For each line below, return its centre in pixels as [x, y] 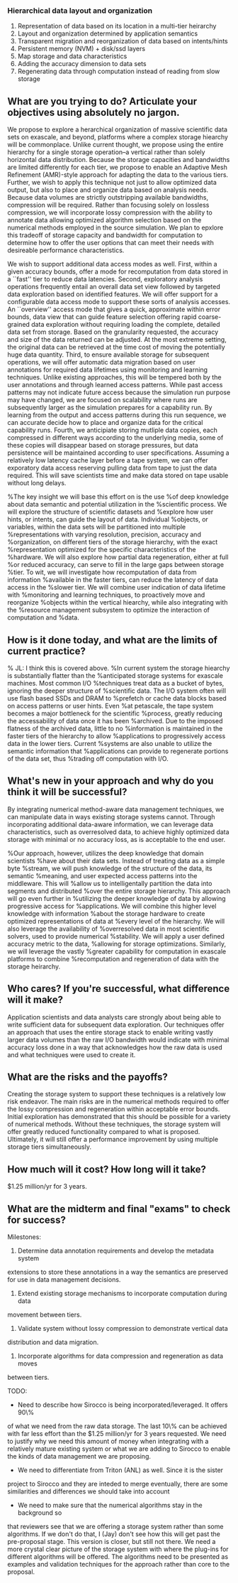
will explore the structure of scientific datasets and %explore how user [110, 512]
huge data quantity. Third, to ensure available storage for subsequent [108, 355]
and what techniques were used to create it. [72, 1054]
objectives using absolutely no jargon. [93, 112]
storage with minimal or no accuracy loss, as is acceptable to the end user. [117, 839]
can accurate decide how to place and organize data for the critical [105, 423]
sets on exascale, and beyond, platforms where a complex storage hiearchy [118, 137]
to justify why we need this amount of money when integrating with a [108, 1441]
